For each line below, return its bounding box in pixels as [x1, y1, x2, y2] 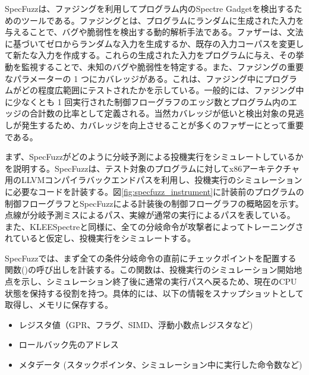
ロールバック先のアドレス [18, 338, 119, 351]
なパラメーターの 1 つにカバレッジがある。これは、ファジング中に [5, 72, 264, 84]
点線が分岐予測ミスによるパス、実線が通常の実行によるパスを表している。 [5, 209, 295, 221]
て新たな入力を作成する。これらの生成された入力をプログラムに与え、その [5, 49, 296, 61]
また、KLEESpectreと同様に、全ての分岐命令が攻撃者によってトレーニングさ [5, 220, 304, 232]
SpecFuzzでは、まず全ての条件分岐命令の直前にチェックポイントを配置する [5, 251, 297, 264]
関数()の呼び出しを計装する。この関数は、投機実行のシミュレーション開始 [5, 263, 294, 276]
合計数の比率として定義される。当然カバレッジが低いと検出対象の [29, 107, 288, 119]
